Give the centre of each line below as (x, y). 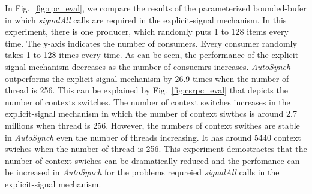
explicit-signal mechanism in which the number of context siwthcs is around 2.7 (151, 113)
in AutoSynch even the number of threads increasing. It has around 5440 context (153, 137)
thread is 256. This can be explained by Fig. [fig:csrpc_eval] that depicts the (146, 90)
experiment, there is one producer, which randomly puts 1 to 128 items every (147, 31)
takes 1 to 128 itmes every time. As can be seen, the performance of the (137, 55)
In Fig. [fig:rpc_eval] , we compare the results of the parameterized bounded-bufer (156, 8)
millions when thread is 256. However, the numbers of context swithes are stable (152, 125)
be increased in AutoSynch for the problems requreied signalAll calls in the (142, 172)
